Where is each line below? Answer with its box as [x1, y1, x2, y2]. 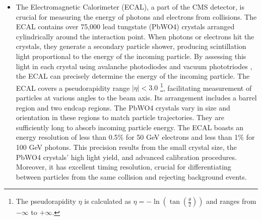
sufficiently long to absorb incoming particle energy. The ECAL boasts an [16, 122, 243, 132]
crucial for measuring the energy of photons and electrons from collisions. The [16, 11, 257, 22]
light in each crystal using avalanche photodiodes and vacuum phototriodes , [16, 61, 252, 71]
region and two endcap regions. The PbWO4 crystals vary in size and [16, 102, 230, 113]
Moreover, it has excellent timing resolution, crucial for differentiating [16, 161, 231, 172]
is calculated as [84, 196, 131, 206]
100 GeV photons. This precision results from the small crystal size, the [16, 141, 237, 152]
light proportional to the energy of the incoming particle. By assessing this [16, 50, 246, 61]
